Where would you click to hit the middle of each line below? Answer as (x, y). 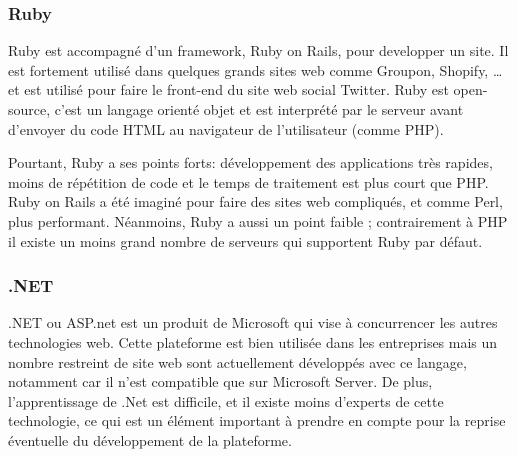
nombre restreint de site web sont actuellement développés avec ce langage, (237, 361)
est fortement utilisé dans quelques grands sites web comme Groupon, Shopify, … (255, 69)
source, (29, 109)
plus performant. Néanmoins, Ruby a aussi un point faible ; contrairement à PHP (258, 220)
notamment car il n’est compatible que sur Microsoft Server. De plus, (220, 381)
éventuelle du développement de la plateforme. (150, 439)
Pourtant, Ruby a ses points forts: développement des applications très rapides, (250, 162)
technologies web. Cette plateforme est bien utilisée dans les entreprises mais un (253, 341)
